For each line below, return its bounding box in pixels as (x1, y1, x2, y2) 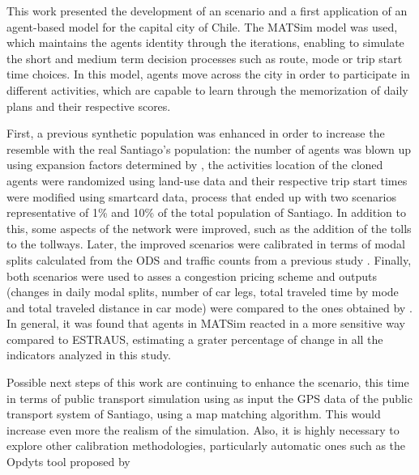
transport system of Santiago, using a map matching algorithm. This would (6, 405, 381, 422)
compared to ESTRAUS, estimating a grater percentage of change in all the (6, 330, 383, 347)
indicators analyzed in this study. (6, 346, 171, 363)
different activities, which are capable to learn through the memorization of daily (6, 81, 408, 98)
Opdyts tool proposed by (6, 453, 130, 470)
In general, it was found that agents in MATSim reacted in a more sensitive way (6, 315, 405, 332)
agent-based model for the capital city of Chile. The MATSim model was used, (6, 18, 398, 35)
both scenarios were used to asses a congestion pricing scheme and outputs (6, 267, 377, 284)
